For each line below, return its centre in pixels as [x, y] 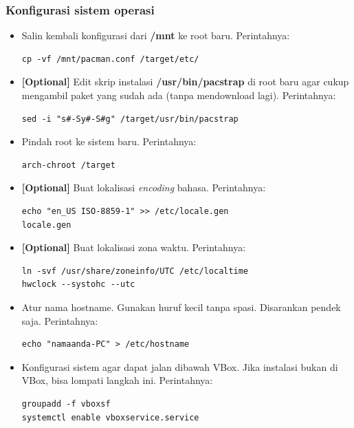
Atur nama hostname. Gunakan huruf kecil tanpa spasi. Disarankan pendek [181, 307]
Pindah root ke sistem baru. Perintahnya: [109, 141]
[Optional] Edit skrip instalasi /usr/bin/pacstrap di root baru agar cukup [185, 82]
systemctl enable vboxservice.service [110, 417]
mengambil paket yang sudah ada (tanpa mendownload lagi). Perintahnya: [179, 95]
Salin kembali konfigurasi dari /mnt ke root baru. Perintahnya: [156, 35]
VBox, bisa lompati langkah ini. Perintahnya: [117, 380]
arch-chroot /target [68, 165]
